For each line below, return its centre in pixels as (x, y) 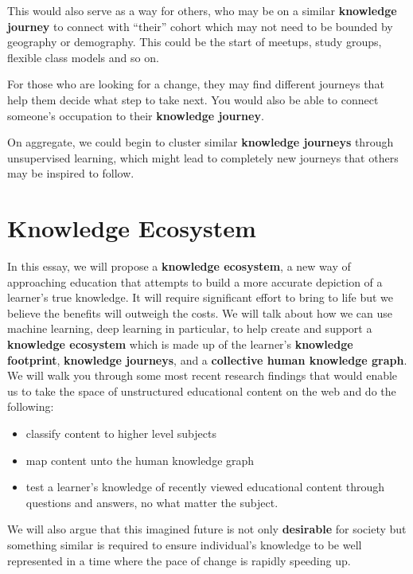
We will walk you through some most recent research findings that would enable (203, 375)
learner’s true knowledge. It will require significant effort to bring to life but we (200, 297)
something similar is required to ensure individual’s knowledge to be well (185, 544)
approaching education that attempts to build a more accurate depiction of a (195, 281)
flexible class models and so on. (83, 57)
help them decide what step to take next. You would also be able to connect (193, 99)
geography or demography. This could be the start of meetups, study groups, (195, 42)
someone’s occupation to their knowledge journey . (136, 115)
